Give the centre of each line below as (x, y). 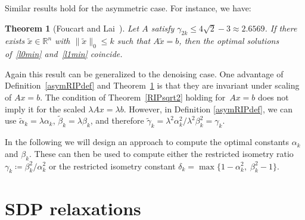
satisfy (163, 28)
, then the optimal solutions (229, 41)
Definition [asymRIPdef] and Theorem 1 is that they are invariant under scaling (152, 85)
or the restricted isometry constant (112, 166)
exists (15, 41)
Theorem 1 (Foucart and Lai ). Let (72, 28)
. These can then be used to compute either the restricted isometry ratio (161, 153)
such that (134, 41)
